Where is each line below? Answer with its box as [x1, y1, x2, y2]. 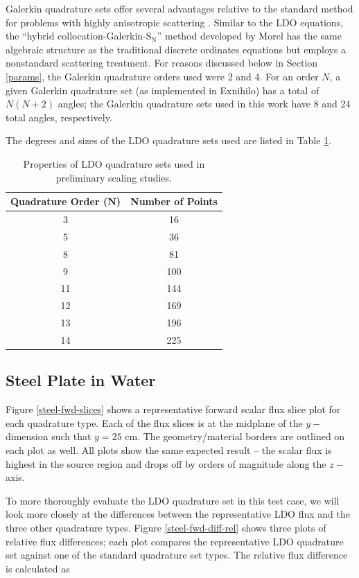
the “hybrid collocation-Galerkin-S [6, 28, 152, 43]
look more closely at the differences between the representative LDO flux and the [6, 507, 350, 521]
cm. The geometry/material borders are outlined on [125, 429, 345, 444]
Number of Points [130, 194, 218, 209]
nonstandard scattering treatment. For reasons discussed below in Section [6, 55, 318, 70]
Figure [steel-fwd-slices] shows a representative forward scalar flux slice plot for [6, 402, 341, 417]
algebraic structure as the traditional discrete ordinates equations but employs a [6, 42, 347, 56]
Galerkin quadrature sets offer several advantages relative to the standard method [6, 1, 353, 15]
